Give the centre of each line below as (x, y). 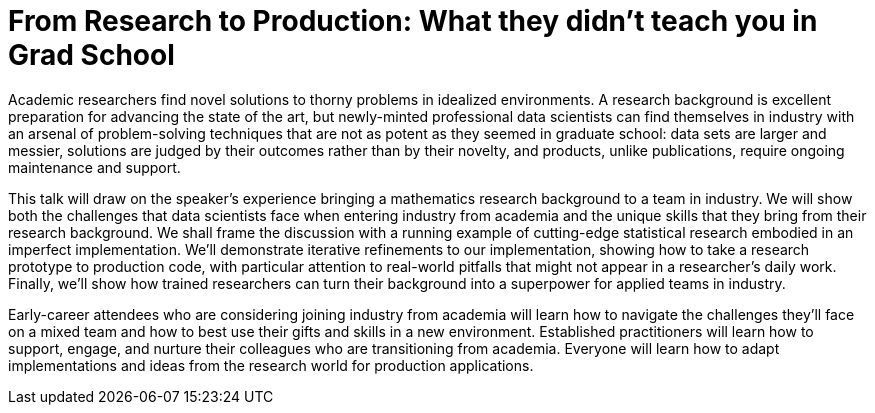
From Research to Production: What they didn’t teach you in (413, 21)
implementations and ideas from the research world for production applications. (271, 365)
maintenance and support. (94, 167)
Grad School (91, 55)
